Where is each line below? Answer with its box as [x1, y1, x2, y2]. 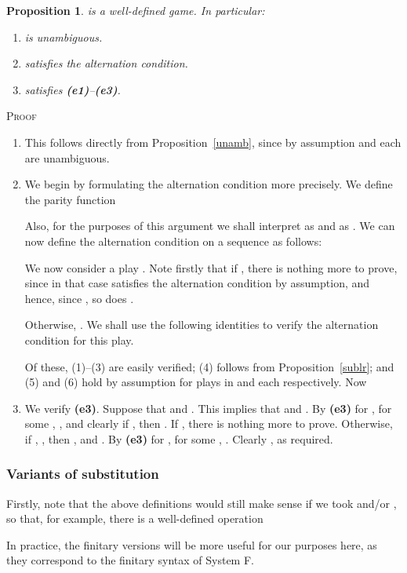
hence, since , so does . [24, 290, 134, 306]
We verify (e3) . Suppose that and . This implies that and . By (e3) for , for [24, 400, 392, 416]
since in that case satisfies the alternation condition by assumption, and [24, 275, 370, 291]
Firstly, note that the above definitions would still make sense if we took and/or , [6, 495, 397, 511]
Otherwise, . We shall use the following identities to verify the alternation [24, 316, 379, 333]
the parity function [24, 191, 116, 207]
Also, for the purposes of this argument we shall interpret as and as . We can [24, 217, 395, 234]
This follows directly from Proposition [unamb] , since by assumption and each [24, 133, 402, 150]
